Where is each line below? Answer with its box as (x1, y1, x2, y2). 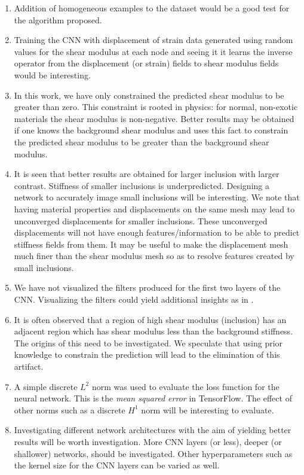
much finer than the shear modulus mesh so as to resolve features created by (14, 249, 294, 262)
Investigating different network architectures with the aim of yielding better (14, 424, 291, 436)
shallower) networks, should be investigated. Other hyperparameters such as (14, 447, 293, 459)
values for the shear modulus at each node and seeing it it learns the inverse (14, 45, 293, 57)
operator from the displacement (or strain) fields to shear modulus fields (14, 57, 279, 69)
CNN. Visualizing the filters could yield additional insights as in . (14, 293, 254, 306)
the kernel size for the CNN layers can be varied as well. (14, 459, 220, 471)
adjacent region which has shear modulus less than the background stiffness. (14, 325, 293, 337)
